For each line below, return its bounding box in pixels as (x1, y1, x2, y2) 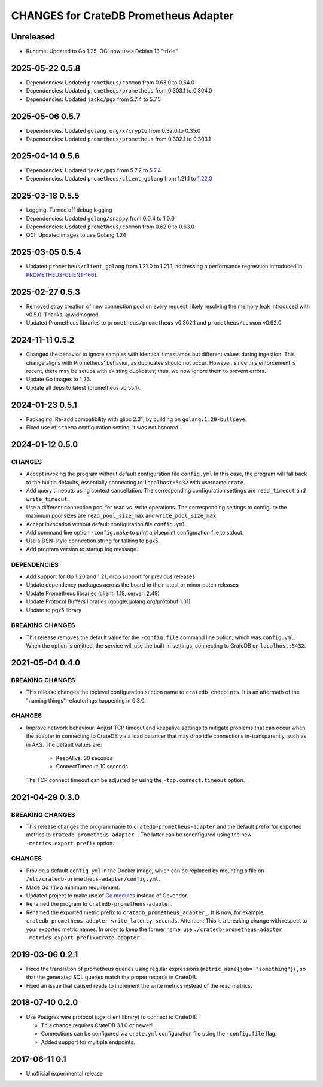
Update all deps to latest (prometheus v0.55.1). (26, 384, 141, 391)
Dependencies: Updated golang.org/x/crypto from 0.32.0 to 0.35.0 (26, 127, 201, 134)
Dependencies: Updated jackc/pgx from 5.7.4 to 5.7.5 (26, 96, 161, 103)
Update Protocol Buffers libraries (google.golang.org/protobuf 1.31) (26, 598, 191, 605)
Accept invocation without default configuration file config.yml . (26, 520, 187, 527)
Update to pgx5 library (26, 606, 82, 613)
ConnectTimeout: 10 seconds (56, 763, 129, 770)
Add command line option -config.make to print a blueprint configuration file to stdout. (26, 529, 244, 536)
